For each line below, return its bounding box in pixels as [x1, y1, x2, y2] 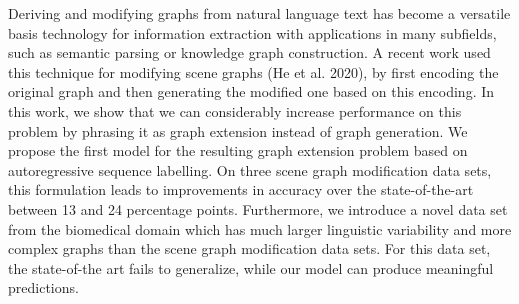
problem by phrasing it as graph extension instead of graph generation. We [8, 120, 468, 141]
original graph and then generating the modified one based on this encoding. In [8, 81, 495, 102]
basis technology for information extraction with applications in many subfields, [8, 22, 497, 43]
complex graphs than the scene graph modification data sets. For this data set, [8, 238, 491, 259]
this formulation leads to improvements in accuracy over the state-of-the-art [8, 179, 474, 200]
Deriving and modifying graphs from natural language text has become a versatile [8, 3, 511, 23]
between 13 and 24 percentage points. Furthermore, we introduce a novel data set [8, 198, 508, 219]
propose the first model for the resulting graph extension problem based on [8, 140, 468, 161]
